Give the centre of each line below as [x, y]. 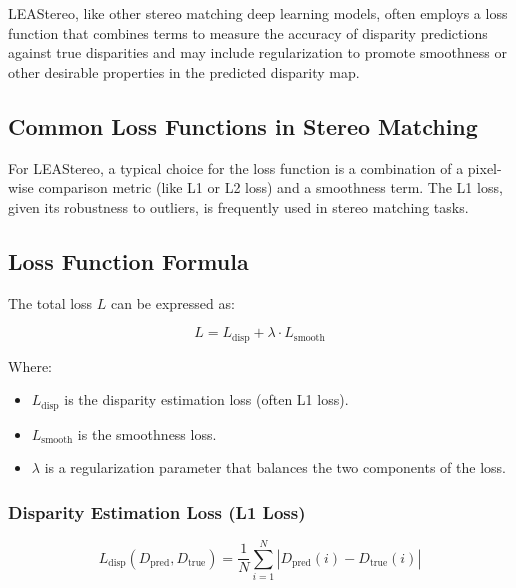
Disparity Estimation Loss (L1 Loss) [157, 511]
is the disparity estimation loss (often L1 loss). [206, 399]
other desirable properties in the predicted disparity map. [184, 71]
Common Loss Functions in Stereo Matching [243, 125]
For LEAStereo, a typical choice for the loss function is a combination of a [236, 167]
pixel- [484, 167]
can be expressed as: [173, 302]
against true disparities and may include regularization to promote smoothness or [257, 52]
